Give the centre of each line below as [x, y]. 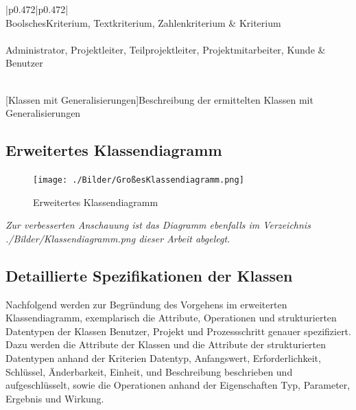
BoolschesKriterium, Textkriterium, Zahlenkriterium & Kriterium [143, 22]
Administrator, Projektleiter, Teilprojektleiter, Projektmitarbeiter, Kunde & [166, 49]
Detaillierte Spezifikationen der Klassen [149, 275]
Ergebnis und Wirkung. [55, 398]
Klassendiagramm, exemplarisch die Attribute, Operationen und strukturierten [171, 318]
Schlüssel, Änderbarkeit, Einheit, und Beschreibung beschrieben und [149, 371]
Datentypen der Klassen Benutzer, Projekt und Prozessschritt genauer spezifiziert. [178, 331]
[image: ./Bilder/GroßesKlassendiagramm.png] [139, 180]
